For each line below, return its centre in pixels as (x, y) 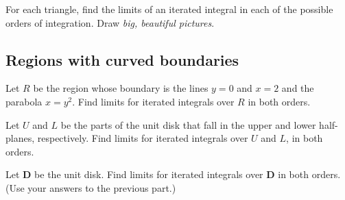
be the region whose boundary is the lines (121, 88)
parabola (24, 101)
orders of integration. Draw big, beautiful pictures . (110, 22)
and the (298, 88)
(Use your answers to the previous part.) (91, 187)
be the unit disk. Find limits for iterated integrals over (149, 174)
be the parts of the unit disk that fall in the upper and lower (188, 124)
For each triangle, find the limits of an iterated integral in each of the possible (169, 9)
